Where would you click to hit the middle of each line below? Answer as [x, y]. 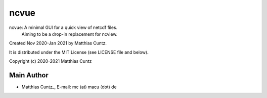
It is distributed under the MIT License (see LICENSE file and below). [79, 52]
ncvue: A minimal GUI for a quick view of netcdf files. [63, 27]
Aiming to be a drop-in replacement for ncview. [69, 34]
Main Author [29, 75]
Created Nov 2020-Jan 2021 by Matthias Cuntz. [58, 43]
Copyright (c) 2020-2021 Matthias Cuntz [50, 61]
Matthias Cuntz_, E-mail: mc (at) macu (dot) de [69, 87]
